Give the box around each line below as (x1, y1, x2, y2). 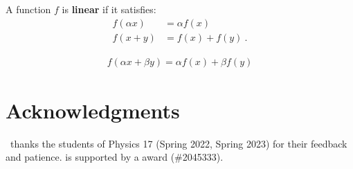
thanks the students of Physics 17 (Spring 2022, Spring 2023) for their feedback (10, 136, 347, 150)
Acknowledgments (6, 96, 180, 124)
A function (6, 2, 51, 16)
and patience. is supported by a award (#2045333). (6, 150, 224, 164)
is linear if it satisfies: (62, 2, 156, 16)
